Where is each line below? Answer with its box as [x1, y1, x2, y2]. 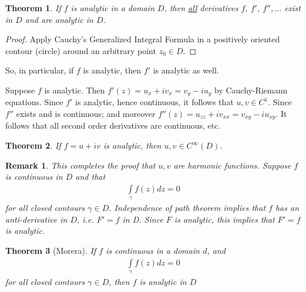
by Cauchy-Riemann [214, 83, 288, 96]
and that [75, 170, 106, 183]
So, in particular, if [5, 64, 74, 76]
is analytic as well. [153, 64, 219, 76]
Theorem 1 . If [5, 2, 61, 14]
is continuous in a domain [106, 244, 200, 257]
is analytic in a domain [70, 2, 155, 14]
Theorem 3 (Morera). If [5, 244, 96, 257]
